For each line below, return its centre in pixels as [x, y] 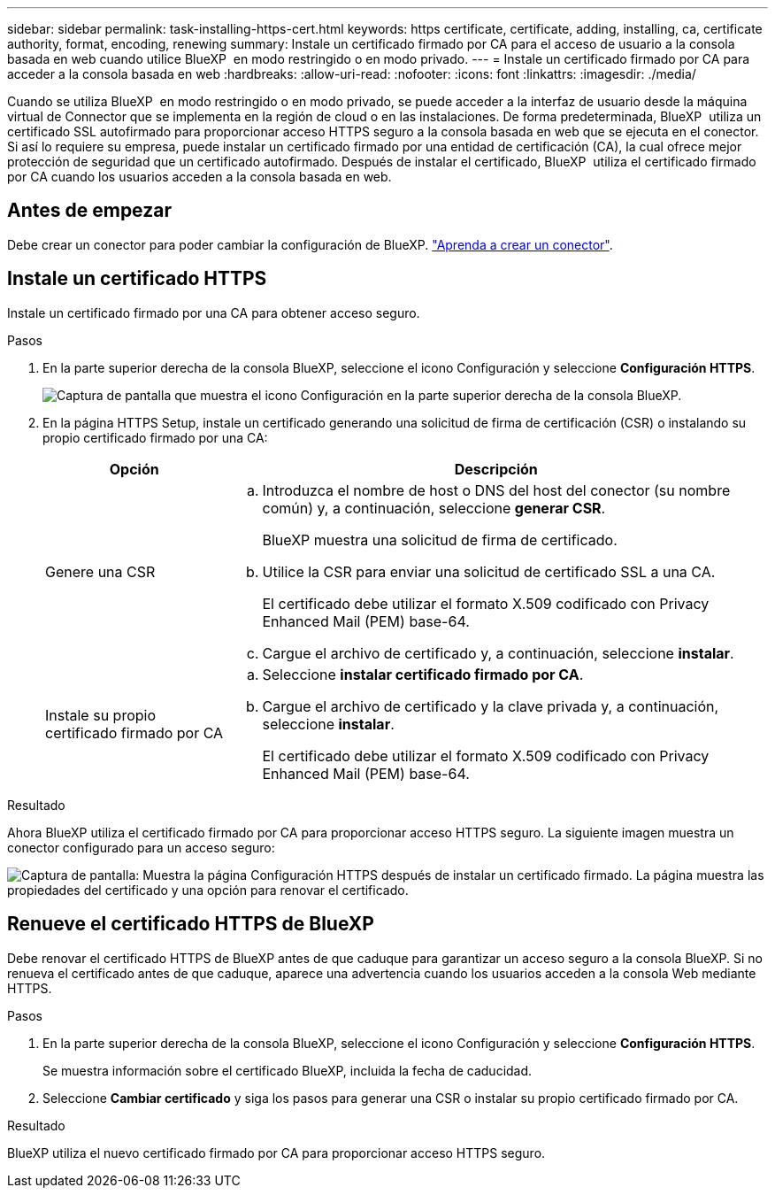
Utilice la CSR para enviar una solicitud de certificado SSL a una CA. [489, 571]
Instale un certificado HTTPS [137, 279]
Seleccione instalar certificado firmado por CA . [423, 674]
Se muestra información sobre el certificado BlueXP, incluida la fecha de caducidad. [288, 1070]
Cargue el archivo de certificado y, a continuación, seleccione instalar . [498, 653]
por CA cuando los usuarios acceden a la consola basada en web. [200, 177]
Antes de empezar [89, 211]
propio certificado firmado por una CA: [155, 437]
